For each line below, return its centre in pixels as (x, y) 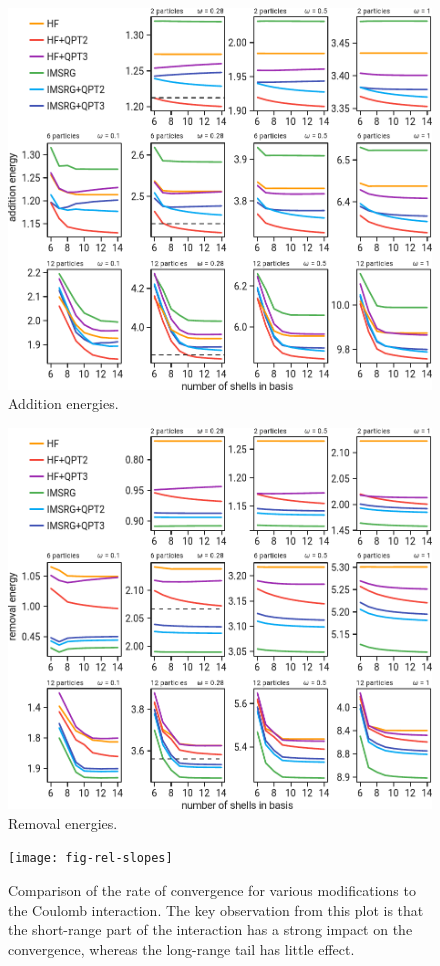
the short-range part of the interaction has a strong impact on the (210, 929)
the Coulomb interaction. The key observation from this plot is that (216, 909)
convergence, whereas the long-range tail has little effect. (181, 948)
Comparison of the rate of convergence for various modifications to (212, 890)
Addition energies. (63, 403)
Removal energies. (63, 822)
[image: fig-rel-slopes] (90, 858)
